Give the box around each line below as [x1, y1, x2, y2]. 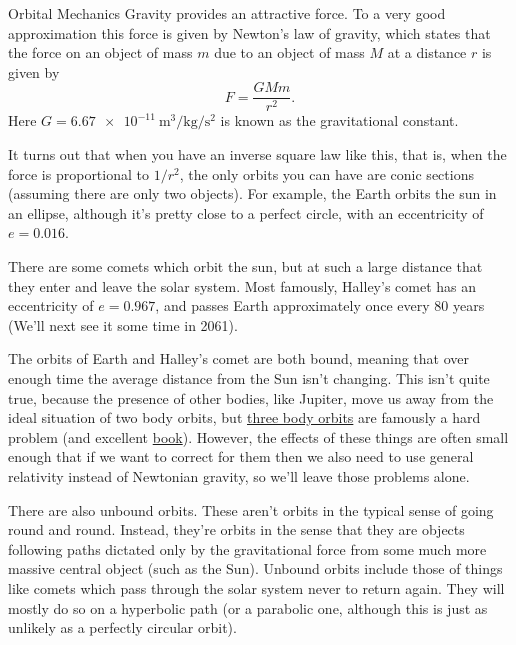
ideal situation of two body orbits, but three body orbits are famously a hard [8, 407, 481, 428]
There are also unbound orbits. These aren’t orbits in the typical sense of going [8, 499, 494, 520]
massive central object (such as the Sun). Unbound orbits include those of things [8, 558, 503, 579]
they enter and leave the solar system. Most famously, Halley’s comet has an [8, 275, 477, 296]
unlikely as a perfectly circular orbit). [8, 617, 237, 638]
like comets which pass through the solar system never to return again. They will [8, 577, 505, 598]
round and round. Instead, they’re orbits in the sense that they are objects [8, 519, 465, 540]
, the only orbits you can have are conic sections [179, 163, 474, 184]
